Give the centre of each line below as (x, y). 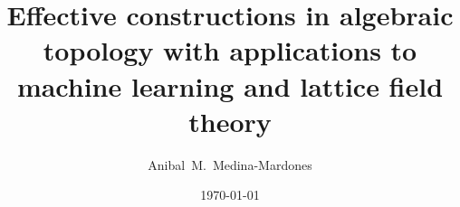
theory (230, 121)
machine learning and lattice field (230, 85)
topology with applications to (230, 50)
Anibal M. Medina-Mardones (230, 164)
